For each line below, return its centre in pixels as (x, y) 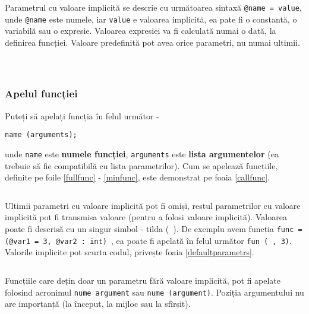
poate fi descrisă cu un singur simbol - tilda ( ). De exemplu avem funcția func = (154, 229)
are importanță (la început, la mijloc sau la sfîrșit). (98, 304)
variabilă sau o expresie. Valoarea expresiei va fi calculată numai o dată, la (141, 31)
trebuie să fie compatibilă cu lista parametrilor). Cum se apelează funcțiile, (141, 165)
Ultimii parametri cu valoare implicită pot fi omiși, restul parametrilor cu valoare (153, 205)
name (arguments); (41, 135)
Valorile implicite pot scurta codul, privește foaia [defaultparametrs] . (130, 252)
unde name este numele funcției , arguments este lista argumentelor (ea (142, 153)
